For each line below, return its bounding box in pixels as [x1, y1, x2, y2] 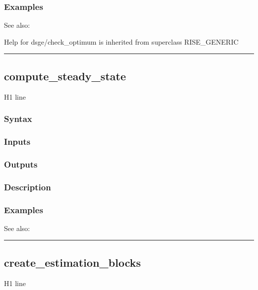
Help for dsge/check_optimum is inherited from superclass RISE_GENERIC [4, 36, 239, 47]
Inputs [4, 135, 31, 147]
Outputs [4, 158, 38, 170]
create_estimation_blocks [4, 254, 141, 270]
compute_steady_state [4, 68, 126, 83]
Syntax [4, 113, 32, 125]
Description [4, 180, 51, 193]
